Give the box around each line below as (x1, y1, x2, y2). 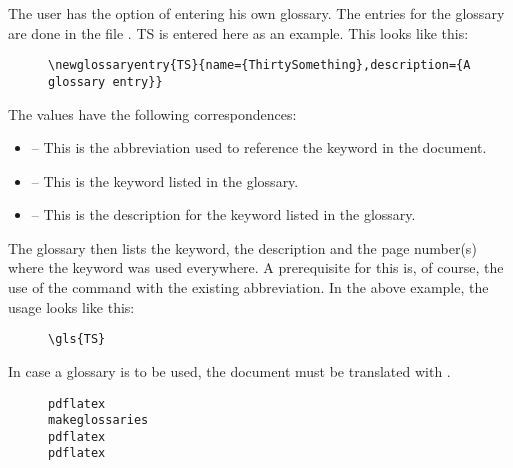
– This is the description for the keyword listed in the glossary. (31, 204, 416, 225)
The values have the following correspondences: (8, 103, 297, 124)
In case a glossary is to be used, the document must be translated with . (8, 360, 451, 381)
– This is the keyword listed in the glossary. (31, 170, 299, 191)
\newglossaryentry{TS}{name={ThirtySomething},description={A (48, 58, 471, 73)
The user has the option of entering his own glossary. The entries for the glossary (8, 3, 505, 23)
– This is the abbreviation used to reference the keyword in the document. (31, 137, 487, 158)
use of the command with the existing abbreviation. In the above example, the (8, 277, 489, 298)
